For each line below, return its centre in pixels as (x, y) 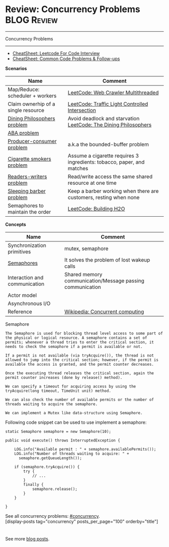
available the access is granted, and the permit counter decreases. (80, 364)
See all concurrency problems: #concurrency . (53, 516)
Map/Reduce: (24, 89)
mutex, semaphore (87, 248)
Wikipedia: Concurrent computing (104, 312)
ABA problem (23, 133)
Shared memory (83, 274)
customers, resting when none (104, 197)
